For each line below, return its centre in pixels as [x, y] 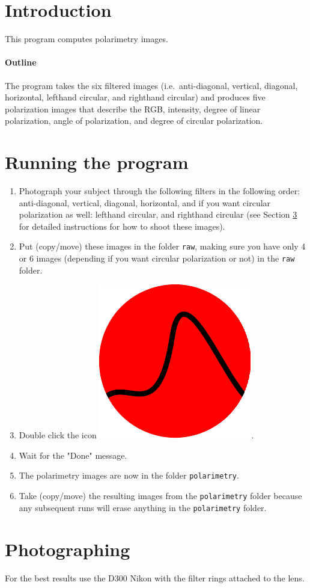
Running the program [97, 162]
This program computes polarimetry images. [87, 39]
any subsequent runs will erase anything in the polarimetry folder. [143, 507]
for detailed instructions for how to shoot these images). [122, 226]
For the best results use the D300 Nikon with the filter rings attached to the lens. [155, 577]
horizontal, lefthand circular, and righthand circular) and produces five [135, 97]
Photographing [68, 549]
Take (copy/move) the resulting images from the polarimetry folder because [160, 496]
